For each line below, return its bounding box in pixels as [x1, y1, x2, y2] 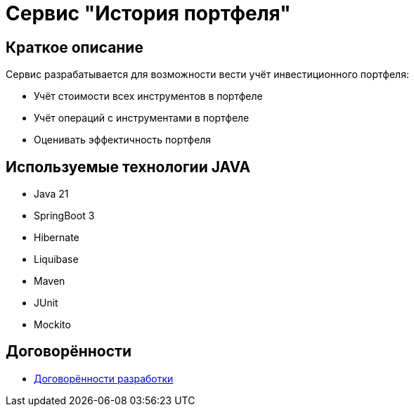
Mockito [34, 318, 71, 331]
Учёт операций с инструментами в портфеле [34, 112, 250, 124]
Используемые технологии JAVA [6, 157, 251, 176]
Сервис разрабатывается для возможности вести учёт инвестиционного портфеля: [6, 68, 409, 81]
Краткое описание [6, 38, 143, 56]
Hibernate [34, 231, 79, 244]
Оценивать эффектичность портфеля [34, 134, 212, 146]
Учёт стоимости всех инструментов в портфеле [34, 90, 263, 103]
